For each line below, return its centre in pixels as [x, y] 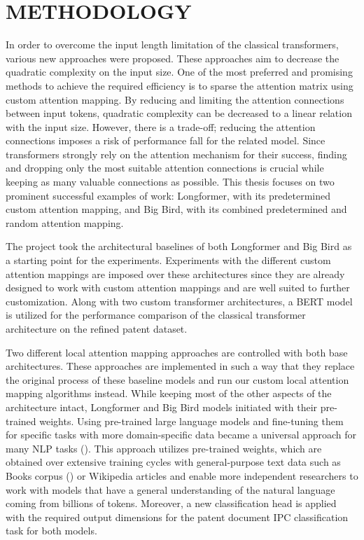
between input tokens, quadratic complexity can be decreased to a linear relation [179, 113]
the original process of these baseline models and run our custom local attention [177, 379]
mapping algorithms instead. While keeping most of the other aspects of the [169, 393]
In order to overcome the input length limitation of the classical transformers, [172, 44]
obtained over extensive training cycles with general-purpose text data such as [173, 462]
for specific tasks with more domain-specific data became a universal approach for [181, 435]
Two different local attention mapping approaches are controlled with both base [177, 352]
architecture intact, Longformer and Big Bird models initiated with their [162, 407]
